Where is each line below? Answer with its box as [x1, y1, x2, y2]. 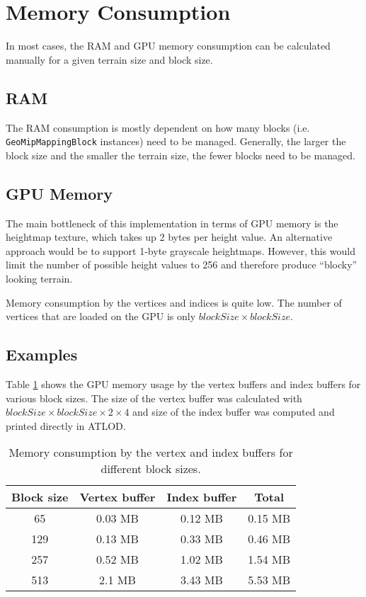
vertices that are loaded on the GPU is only [6, 309, 196, 324]
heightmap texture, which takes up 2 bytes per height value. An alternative [6, 229, 333, 244]
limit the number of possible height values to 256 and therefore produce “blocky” [6, 257, 358, 272]
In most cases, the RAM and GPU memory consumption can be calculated [6, 38, 331, 53]
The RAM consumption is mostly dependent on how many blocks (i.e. [6, 120, 310, 135]
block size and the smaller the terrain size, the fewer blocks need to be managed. [6, 147, 355, 162]
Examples [6, 343, 78, 365]
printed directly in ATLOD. [6, 418, 126, 433]
